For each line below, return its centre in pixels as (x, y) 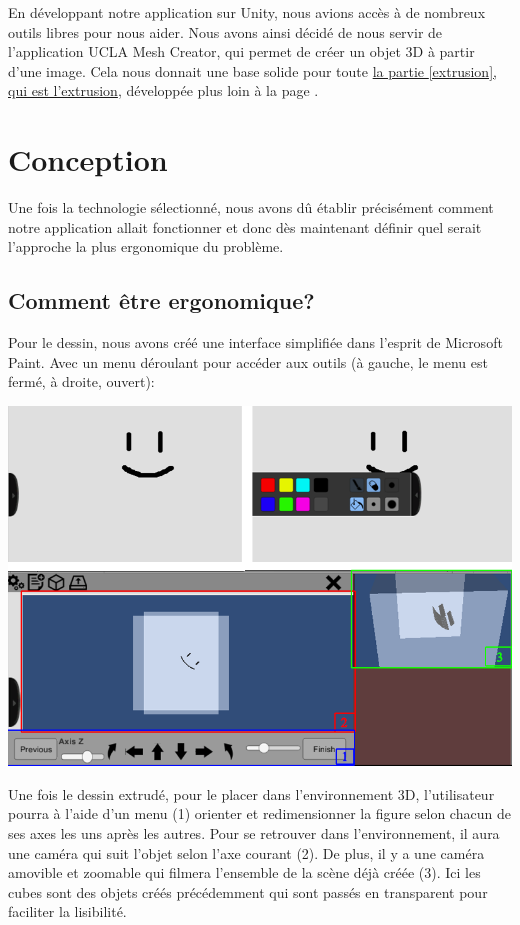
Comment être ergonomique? (161, 300)
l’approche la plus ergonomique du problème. (146, 246)
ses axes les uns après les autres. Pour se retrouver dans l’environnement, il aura (254, 833)
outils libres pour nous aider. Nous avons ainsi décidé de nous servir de (225, 31)
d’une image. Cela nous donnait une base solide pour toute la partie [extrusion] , (252, 70)
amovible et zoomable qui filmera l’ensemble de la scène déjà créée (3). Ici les (244, 872)
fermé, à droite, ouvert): (81, 381)
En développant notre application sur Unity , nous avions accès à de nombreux (247, 12)
